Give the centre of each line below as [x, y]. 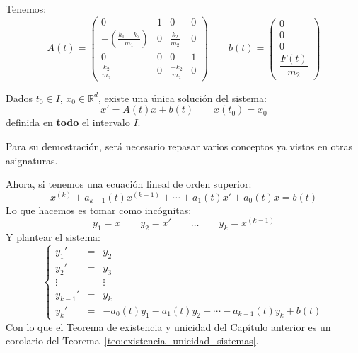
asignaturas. [32, 160]
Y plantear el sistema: [53, 237]
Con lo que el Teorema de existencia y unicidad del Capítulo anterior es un [168, 326]
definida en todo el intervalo [68, 122]
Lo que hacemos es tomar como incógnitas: [99, 209]
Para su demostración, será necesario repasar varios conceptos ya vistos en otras [179, 146]
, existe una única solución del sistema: [182, 97]
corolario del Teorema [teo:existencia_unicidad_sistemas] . [132, 341]
